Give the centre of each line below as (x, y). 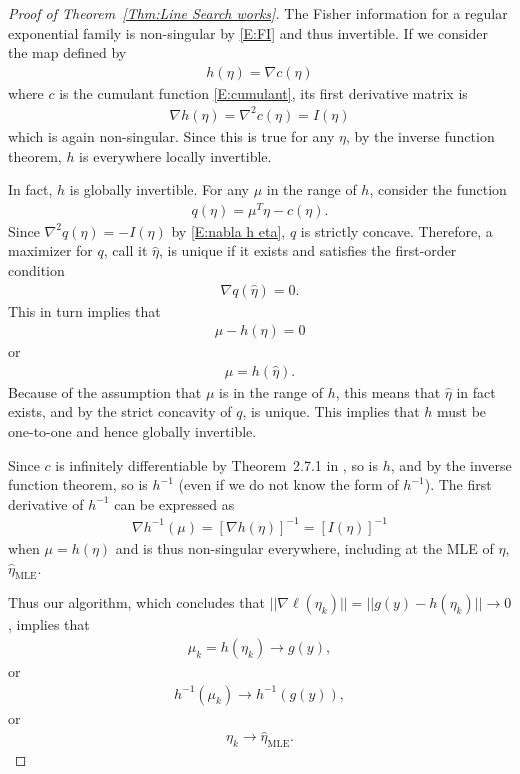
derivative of (46, 503)
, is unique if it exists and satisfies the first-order (307, 250)
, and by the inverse (451, 464)
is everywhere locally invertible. (175, 155)
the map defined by (67, 52)
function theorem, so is (78, 484)
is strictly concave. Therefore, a (396, 230)
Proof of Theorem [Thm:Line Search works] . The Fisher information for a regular (258, 13)
